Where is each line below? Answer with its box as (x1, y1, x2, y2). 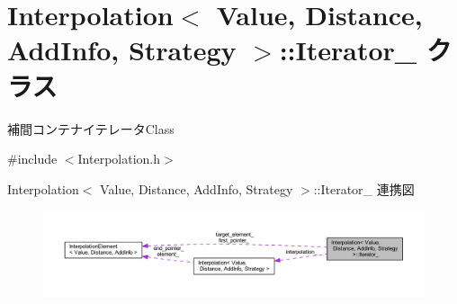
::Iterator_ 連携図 (313, 179, 415, 198)
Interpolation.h (77, 149, 161, 168)
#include (7, 149, 58, 168)
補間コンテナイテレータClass (7, 119, 175, 138)
